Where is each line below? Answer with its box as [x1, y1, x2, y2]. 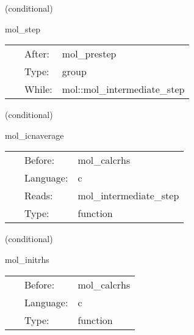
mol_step [5, 22, 41, 35]
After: [24, 46, 49, 61]
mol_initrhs [5, 252, 49, 265]
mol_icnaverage [5, 128, 64, 141]
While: [24, 82, 52, 97]
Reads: [24, 188, 53, 203]
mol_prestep [62, 46, 117, 61]
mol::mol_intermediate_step [62, 82, 185, 97]
